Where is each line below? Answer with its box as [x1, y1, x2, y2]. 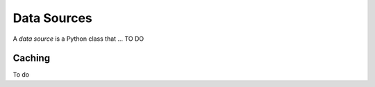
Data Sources [12, 10, 93, 26]
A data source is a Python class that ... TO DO [12, 35, 144, 43]
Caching [12, 52, 51, 64]
